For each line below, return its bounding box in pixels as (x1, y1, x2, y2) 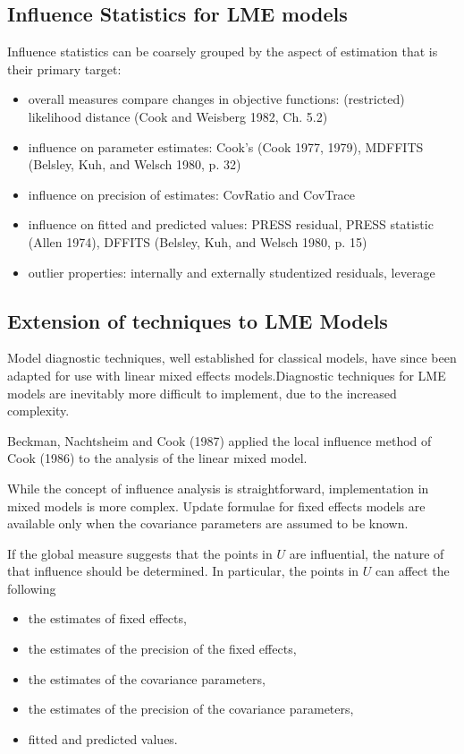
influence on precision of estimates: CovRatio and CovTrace (28, 184, 356, 203)
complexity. (7, 401, 70, 420)
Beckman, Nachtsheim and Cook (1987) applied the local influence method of (7, 431, 432, 450)
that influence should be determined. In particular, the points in (7, 561, 359, 580)
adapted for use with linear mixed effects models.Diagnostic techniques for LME (7, 365, 446, 384)
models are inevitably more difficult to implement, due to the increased (7, 383, 397, 402)
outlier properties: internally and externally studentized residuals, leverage (28, 262, 435, 281)
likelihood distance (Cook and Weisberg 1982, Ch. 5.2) (28, 107, 328, 125)
